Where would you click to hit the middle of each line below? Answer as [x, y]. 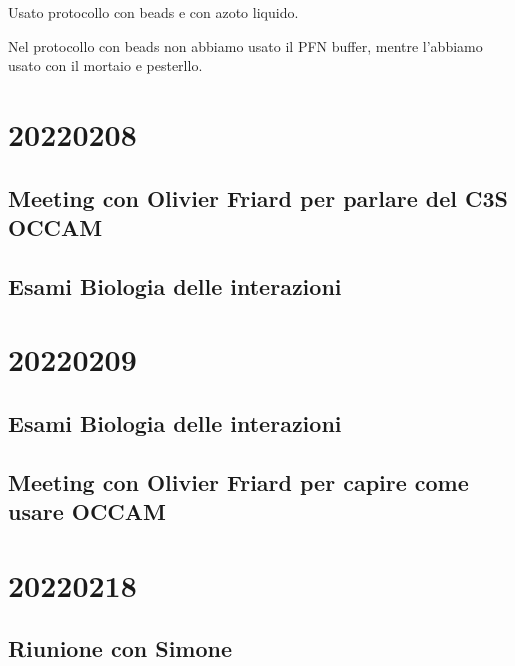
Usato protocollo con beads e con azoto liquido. [153, 12]
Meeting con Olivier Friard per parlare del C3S [258, 197]
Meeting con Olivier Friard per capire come [238, 481]
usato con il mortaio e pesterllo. [105, 65]
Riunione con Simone [120, 648]
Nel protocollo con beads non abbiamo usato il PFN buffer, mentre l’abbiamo [245, 45]
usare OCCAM [87, 511]
